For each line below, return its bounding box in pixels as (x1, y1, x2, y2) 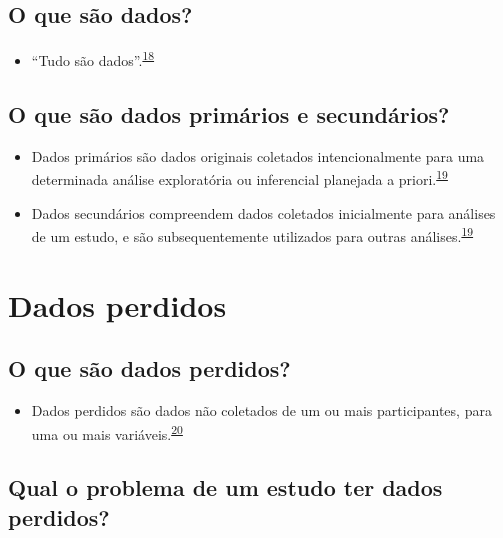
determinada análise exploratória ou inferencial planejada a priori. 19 (31, 166, 448, 189)
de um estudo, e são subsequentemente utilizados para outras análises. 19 (31, 223, 474, 246)
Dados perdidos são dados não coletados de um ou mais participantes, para (31, 399, 492, 420)
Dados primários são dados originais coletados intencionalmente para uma (31, 145, 485, 166)
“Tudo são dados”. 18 (31, 47, 155, 70)
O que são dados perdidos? (8, 353, 291, 384)
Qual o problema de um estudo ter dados (8, 472, 443, 503)
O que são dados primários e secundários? (8, 98, 450, 129)
